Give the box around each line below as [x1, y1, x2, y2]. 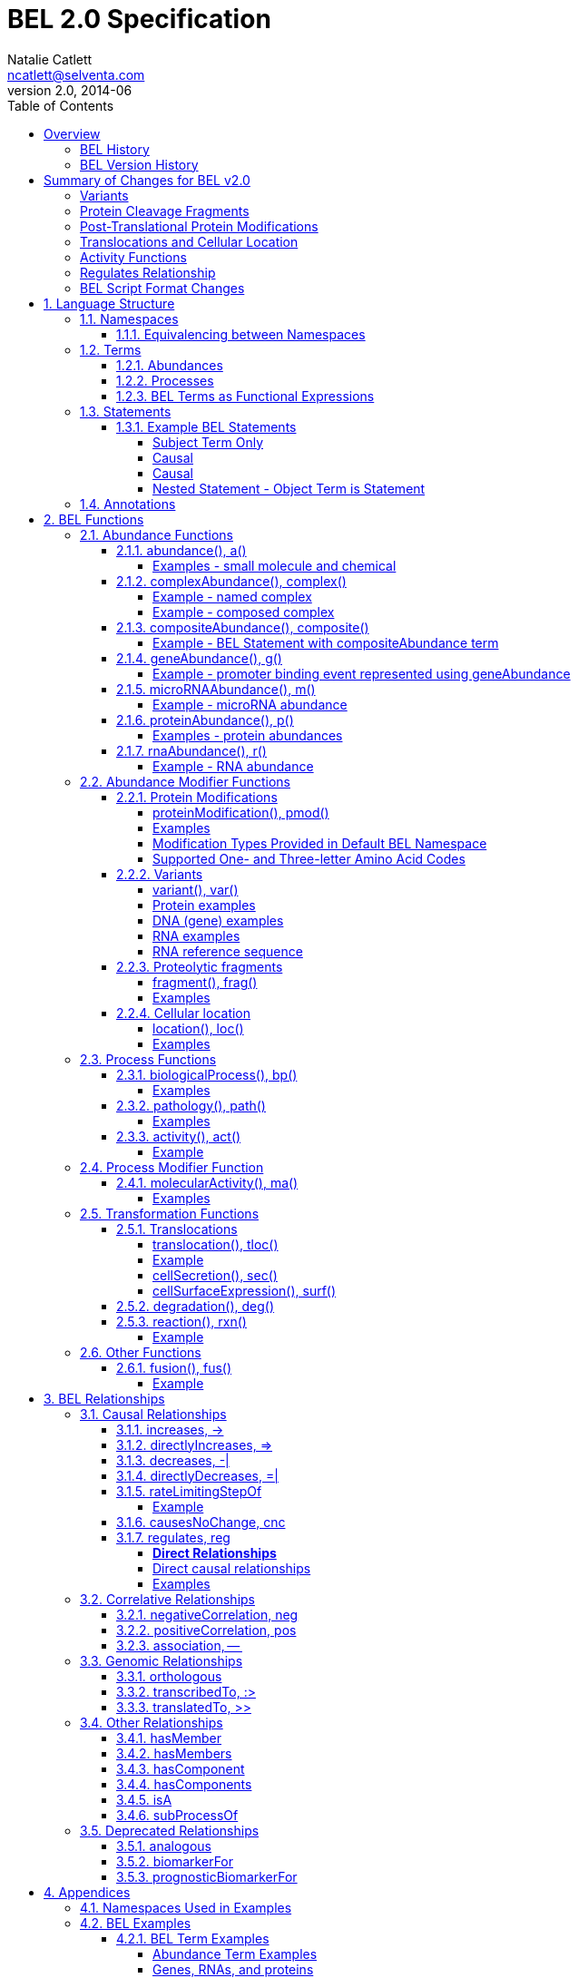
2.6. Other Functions [80, 1344, 201, 1360]
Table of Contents [7, 97, 114, 113]
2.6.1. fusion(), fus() [116, 1359, 232, 1376]
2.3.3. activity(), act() [116, 1128, 241, 1144]
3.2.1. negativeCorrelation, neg [116, 1606, 299, 1622]
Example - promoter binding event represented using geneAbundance [152, 665, 571, 681]
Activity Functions [80, 249, 187, 265]
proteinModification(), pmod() [152, 804, 329, 820]
